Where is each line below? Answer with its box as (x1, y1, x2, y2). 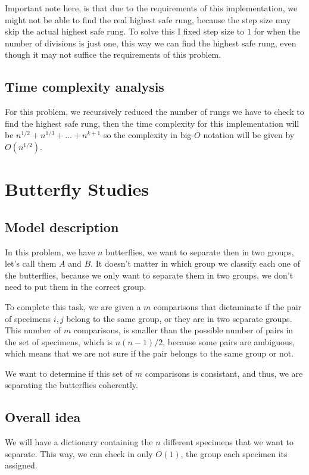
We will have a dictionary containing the (5, 436, 153, 448)
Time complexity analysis (5, 77, 164, 96)
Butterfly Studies (5, 177, 149, 201)
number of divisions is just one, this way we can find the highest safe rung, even (5, 36, 296, 49)
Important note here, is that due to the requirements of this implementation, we (5, 2, 298, 14)
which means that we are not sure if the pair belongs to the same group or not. (5, 347, 294, 360)
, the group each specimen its (180, 447, 288, 460)
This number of (5, 324, 61, 336)
